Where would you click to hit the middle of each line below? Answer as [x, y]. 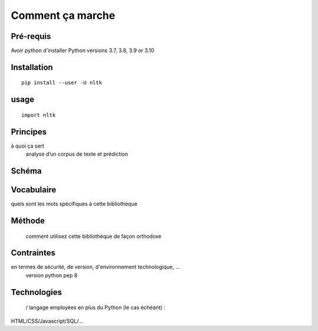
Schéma [26, 171]
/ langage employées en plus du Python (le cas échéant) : [96, 307]
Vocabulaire [34, 190]
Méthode [28, 220]
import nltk [39, 115]
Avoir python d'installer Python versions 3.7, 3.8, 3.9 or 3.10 [82, 51]
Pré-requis [31, 36]
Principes [29, 132]
